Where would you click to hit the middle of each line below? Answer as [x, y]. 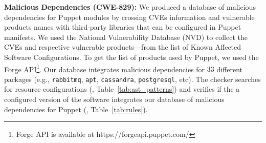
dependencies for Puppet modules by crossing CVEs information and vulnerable [129, 17]
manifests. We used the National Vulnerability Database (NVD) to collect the [126, 37]
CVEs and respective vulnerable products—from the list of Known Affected [123, 47]
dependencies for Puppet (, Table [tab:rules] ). [76, 109]
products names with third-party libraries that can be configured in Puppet [123, 27]
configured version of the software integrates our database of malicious [114, 99]
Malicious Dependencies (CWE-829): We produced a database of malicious [130, 7]
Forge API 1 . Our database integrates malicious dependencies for [105, 68]
